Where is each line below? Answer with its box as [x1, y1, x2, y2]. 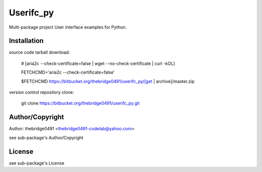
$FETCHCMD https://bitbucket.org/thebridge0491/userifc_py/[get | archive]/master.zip [21, 78, 195, 84]
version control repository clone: [9, 90, 74, 95]
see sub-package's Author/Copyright [9, 135, 83, 141]
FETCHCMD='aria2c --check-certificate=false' [21, 69, 115, 75]
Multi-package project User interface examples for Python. [9, 24, 127, 30]
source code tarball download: [9, 49, 70, 55]
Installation [9, 37, 44, 45]
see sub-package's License [9, 160, 65, 166]
